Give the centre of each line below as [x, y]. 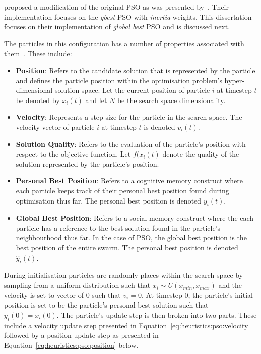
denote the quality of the [201, 154]
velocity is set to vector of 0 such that [62, 295]
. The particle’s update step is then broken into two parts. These [157, 314]
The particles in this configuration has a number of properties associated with [124, 43]
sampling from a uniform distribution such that [77, 285]
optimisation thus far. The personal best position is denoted [109, 200]
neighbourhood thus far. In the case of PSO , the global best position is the [131, 238]
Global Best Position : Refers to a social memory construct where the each [135, 218]
